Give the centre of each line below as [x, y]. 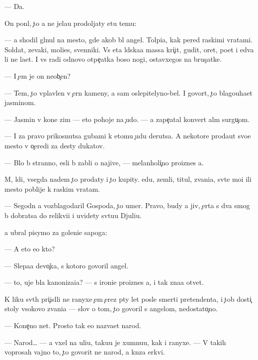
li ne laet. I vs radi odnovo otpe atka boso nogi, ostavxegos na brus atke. [113, 59]
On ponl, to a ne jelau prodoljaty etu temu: [71, 23]
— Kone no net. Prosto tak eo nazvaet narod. [73, 325]
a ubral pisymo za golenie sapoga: [56, 232]
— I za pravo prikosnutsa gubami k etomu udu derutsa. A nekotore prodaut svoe [128, 136]
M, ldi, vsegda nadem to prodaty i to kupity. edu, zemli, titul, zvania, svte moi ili [128, 179]
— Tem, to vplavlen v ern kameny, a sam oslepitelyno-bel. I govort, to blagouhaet [129, 92]
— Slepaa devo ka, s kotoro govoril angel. [67, 265]
